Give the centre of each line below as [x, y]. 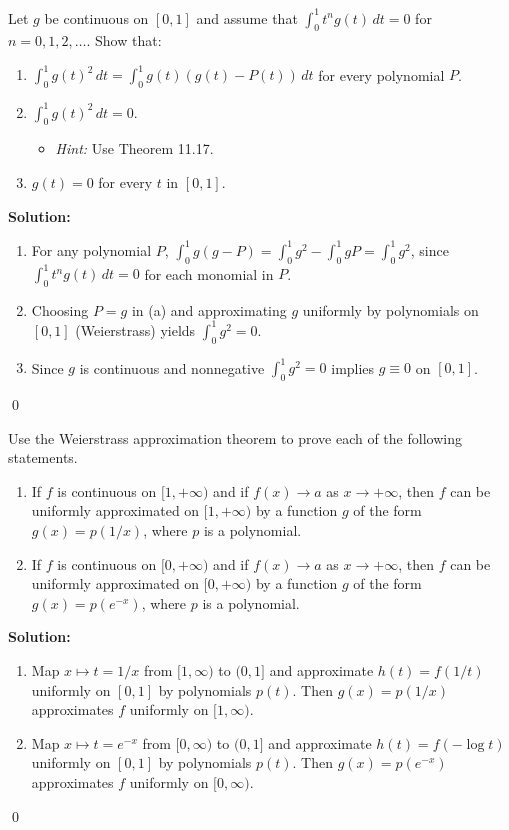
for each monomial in [209, 273]
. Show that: [124, 40]
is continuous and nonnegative [172, 367]
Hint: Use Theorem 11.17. [134, 148]
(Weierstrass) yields [135, 329]
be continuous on [96, 17]
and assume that [247, 17]
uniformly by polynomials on [390, 309]
